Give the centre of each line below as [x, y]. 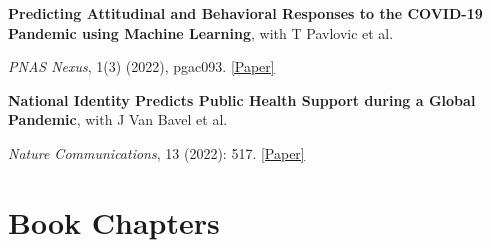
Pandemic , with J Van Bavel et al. [118, 119]
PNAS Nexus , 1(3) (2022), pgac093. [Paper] [141, 66]
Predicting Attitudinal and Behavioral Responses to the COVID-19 [245, 13]
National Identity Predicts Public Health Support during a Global [242, 99]
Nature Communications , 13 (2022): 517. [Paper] [156, 152]
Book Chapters [114, 221]
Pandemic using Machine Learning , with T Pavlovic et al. [201, 32]
